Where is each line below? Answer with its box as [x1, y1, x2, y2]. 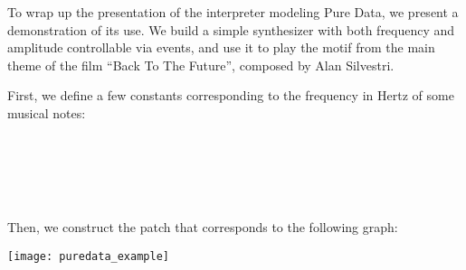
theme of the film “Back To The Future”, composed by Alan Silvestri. [7, 55, 395, 74]
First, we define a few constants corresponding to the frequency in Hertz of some [7, 86, 454, 105]
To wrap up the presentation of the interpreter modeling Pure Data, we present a [7, 3, 459, 21]
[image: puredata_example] [7, 249, 169, 263]
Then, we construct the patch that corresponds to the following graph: [7, 217, 398, 236]
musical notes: [7, 103, 86, 122]
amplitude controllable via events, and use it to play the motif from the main [7, 38, 435, 57]
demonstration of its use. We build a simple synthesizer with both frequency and [7, 20, 455, 39]
